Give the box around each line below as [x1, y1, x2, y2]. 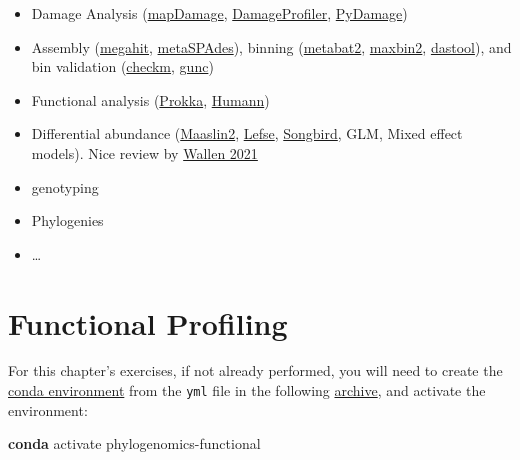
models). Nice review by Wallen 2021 [31, 142, 258, 163]
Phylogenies [31, 210, 104, 231]
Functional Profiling [8, 302, 288, 343]
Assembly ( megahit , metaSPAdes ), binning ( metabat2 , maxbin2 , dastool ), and [31, 36, 512, 57]
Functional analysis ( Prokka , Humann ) [31, 89, 270, 110]
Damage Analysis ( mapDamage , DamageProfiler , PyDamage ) [31, 3, 408, 23]
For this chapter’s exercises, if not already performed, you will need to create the [8, 360, 503, 381]
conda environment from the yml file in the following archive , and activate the [8, 380, 486, 401]
